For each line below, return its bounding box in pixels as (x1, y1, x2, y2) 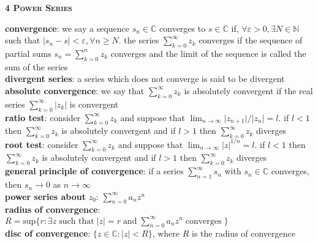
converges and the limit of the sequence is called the (110, 46, 306, 59)
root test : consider (5, 138, 78, 150)
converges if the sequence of (199, 34, 303, 46)
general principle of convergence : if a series (5, 165, 184, 177)
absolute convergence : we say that (5, 84, 145, 97)
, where (152, 227, 180, 240)
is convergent (69, 97, 119, 110)
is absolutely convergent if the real (184, 84, 313, 97)
